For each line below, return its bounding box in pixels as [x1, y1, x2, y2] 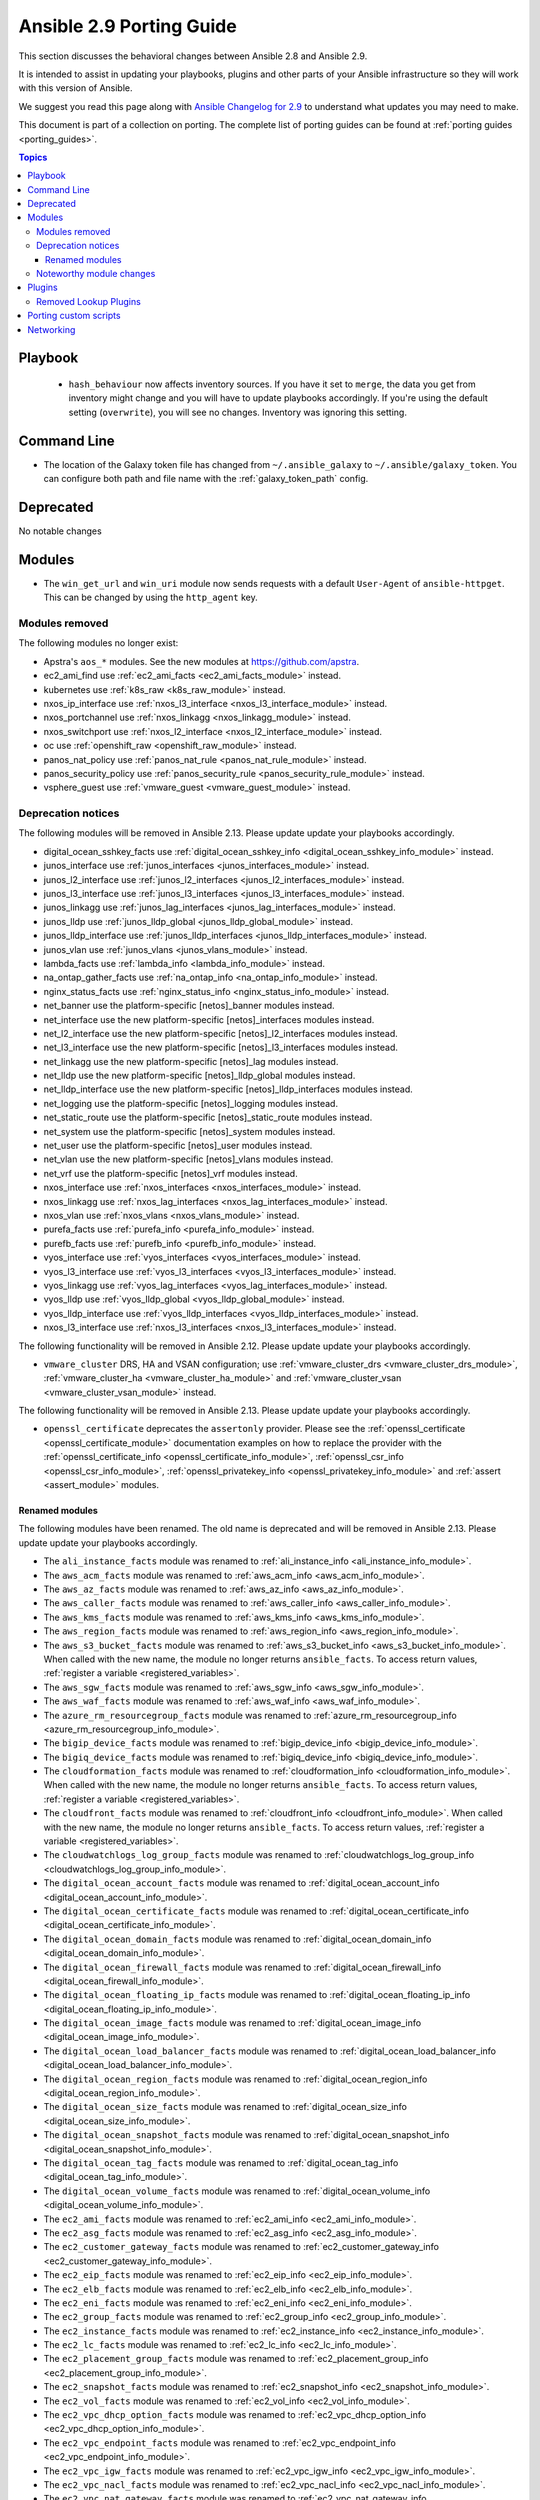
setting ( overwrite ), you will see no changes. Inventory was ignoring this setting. [68, 406, 407, 418]
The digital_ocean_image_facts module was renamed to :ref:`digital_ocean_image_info [43, 2017, 422, 2029]
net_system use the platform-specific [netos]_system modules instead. [43, 1125, 336, 1137]
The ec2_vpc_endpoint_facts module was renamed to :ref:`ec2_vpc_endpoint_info [43, 2436, 397, 2449]
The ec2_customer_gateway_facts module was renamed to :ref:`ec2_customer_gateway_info [43, 2241, 440, 2253]
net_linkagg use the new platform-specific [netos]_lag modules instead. [43, 1055, 339, 1067]
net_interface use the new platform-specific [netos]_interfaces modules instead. [43, 1013, 375, 1025]
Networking [27, 323, 76, 335]
